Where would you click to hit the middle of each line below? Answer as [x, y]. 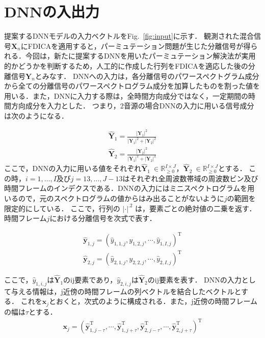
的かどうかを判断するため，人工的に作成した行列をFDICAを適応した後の [126, 65]
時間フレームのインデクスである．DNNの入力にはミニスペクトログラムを [126, 188]
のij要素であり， [90, 280]
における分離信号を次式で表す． [103, 218]
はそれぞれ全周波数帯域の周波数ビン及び [190, 178]
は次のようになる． [36, 115]
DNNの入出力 [52, 11]
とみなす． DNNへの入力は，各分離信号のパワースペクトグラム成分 [147, 76]
